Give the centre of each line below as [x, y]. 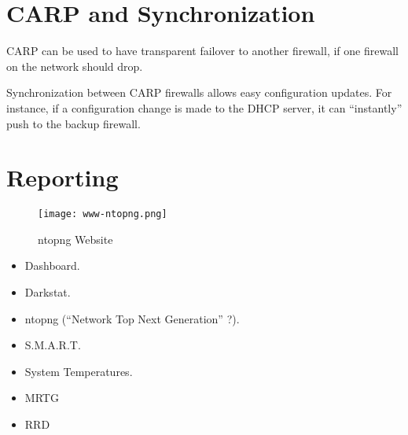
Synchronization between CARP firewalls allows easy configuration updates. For [199, 92]
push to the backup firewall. [74, 123]
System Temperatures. [79, 371]
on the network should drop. [75, 66]
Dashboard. [52, 265]
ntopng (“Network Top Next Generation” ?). [132, 318]
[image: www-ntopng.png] [103, 214]
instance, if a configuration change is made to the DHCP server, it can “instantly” [204, 107]
